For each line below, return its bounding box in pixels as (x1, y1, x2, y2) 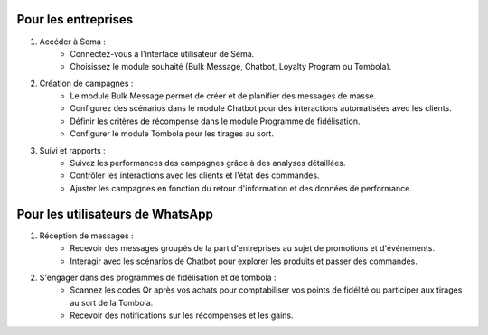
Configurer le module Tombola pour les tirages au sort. (70, 128, 275, 139)
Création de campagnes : (39, 78, 134, 88)
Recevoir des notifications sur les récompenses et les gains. (70, 310, 294, 321)
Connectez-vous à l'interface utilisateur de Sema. (70, 48, 255, 59)
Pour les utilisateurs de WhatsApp (16, 206, 214, 221)
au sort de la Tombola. (70, 297, 154, 308)
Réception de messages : (39, 230, 135, 241)
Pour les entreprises (16, 12, 134, 27)
